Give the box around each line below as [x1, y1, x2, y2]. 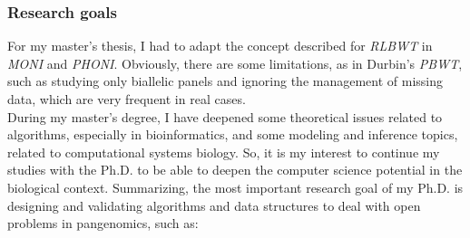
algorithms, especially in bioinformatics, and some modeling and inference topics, [7, 125, 458, 144]
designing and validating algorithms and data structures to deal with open [7, 195, 421, 214]
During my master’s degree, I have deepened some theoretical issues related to [7, 107, 443, 126]
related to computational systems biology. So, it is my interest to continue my [7, 142, 440, 161]
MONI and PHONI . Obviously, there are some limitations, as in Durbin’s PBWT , [7, 53, 463, 72]
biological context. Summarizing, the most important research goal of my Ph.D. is [7, 177, 464, 196]
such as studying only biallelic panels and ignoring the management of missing [7, 71, 444, 90]
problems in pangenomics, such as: [7, 214, 199, 233]
